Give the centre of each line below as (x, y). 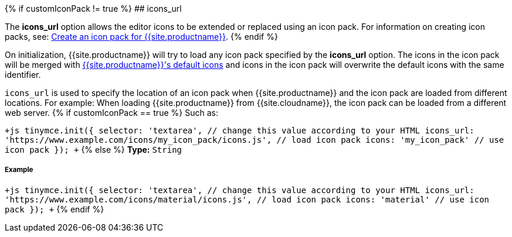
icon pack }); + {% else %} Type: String (93, 150)
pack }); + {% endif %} (55, 209)
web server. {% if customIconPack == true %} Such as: (111, 113)
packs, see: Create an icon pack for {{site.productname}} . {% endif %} (141, 37)
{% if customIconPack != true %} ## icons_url (93, 8)
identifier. (23, 75)
